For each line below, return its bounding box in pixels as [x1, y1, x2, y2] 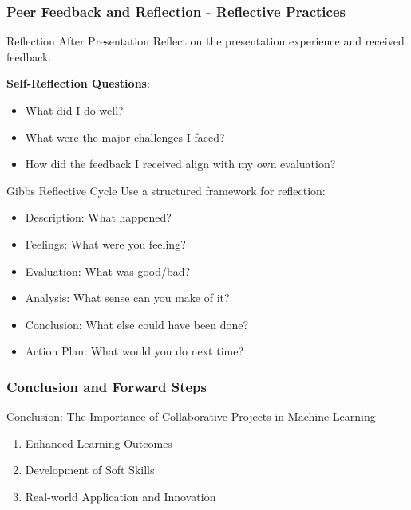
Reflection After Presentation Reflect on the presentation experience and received [6, 33, 405, 49]
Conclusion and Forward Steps [6, 376, 207, 396]
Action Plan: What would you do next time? [25, 343, 244, 359]
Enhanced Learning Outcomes [25, 434, 172, 451]
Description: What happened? [25, 209, 172, 226]
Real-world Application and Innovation [25, 488, 216, 504]
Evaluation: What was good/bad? [25, 262, 191, 279]
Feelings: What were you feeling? [25, 235, 186, 252]
